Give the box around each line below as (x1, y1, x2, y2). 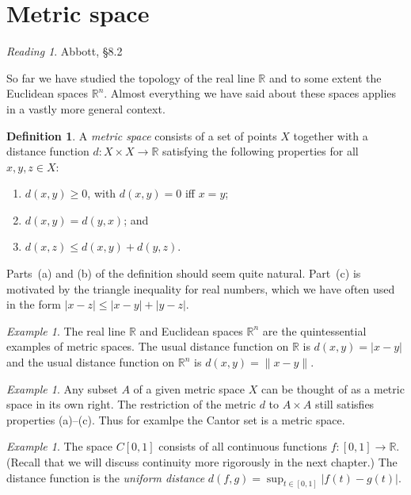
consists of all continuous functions (158, 438, 327, 455)
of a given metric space (133, 380, 245, 397)
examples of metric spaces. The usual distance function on (6, 338, 289, 355)
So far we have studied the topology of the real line (6, 69, 255, 86)
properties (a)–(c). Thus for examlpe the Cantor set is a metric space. (6, 411, 345, 428)
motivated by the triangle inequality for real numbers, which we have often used (6, 280, 395, 297)
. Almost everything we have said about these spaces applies (104, 85, 397, 102)
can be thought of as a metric (261, 380, 405, 397)
